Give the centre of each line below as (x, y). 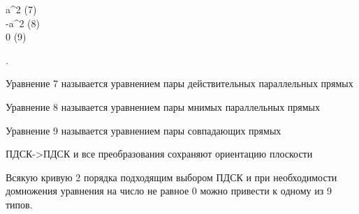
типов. (19, 204)
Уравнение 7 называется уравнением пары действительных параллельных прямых (179, 83)
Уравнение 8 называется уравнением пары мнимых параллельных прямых (163, 106)
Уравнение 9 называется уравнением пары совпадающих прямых (144, 130)
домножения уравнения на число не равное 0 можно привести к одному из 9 (169, 191)
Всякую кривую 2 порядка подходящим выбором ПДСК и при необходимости (171, 177)
